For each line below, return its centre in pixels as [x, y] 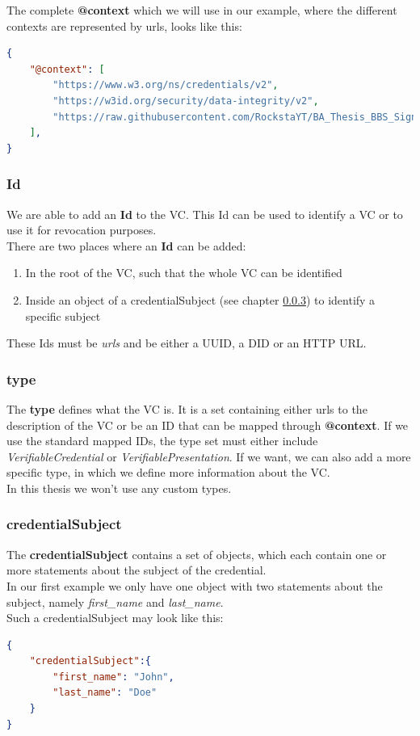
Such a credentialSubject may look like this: [115, 618]
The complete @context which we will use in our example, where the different [202, 10]
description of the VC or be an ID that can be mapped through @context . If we [208, 425]
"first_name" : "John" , [113, 677]
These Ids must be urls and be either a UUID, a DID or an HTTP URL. [187, 343]
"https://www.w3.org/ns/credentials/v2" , [166, 85]
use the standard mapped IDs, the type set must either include [162, 441]
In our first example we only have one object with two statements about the [195, 585]
